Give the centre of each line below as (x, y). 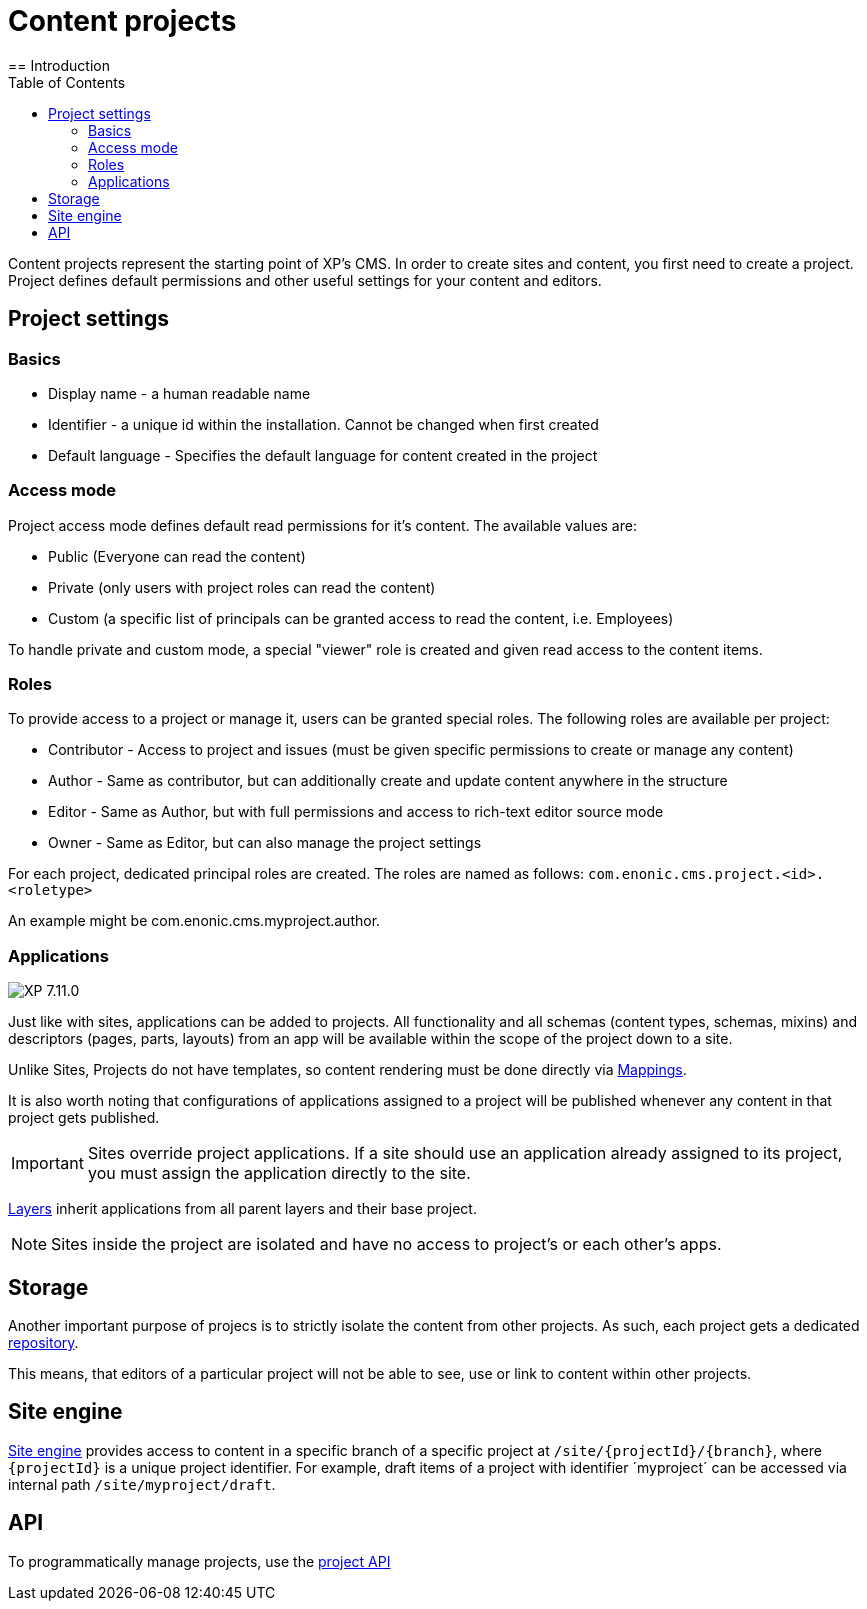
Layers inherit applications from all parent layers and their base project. (242, 1209)
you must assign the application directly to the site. (279, 1173)
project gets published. (84, 1118)
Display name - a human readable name (179, 393)
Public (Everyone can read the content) (177, 556)
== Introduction (59, 65)
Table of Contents (67, 82)
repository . (43, 1343)
